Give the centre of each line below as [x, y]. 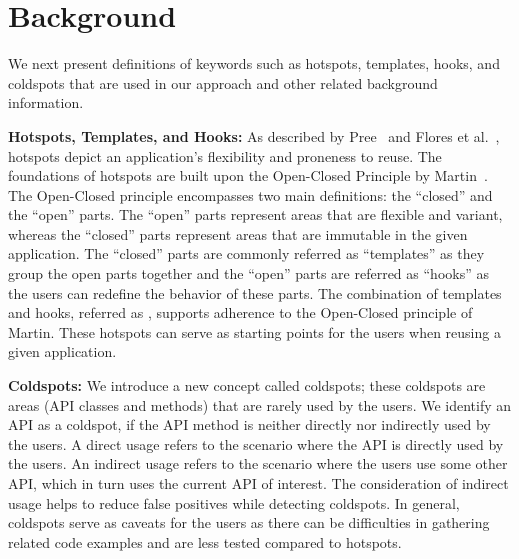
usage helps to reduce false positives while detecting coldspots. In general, [234, 502]
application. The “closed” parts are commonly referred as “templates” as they [246, 253]
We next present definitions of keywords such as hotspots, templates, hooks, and [254, 63]
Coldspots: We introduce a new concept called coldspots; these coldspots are [247, 385]
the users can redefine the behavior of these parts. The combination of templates [255, 292]
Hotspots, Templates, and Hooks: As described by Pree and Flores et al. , [254, 135]
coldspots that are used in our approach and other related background [223, 82]
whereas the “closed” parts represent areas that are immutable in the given [238, 233]
